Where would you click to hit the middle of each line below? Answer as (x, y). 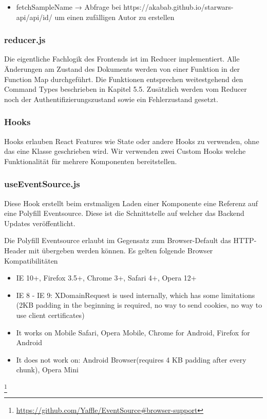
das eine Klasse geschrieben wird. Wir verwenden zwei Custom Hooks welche (125, 151)
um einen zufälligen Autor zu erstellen (115, 17)
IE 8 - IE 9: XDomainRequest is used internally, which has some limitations (136, 295)
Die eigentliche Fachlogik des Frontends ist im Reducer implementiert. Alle (122, 59)
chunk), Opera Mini (47, 370)
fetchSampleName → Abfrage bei (69, 7)
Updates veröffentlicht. (40, 223)
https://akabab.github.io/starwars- (178, 7)
